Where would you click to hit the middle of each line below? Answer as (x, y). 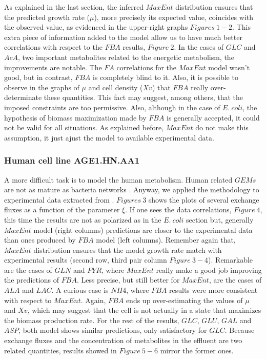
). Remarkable (231, 260)
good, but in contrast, (38, 77)
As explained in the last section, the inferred (74, 7)
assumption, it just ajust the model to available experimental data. (109, 137)
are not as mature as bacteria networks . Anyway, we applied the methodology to (132, 190)
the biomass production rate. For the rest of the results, (92, 320)
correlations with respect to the (53, 47)
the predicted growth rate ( (47, 17)
